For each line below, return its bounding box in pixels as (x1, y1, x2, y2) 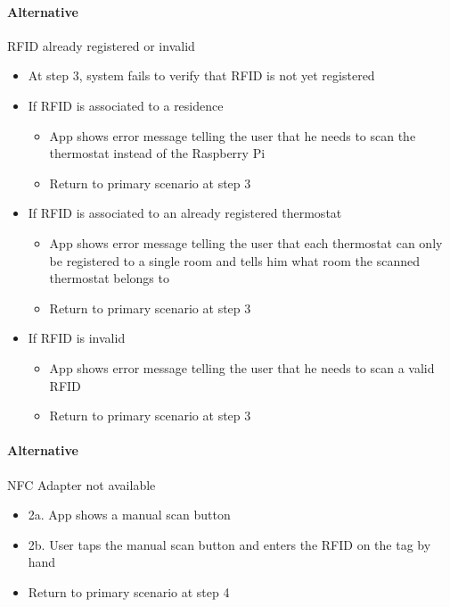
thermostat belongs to (49, 269, 169, 287)
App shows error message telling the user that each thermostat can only (49, 233, 443, 252)
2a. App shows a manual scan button (28, 505, 231, 524)
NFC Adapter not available (7, 475, 156, 494)
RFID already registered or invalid (7, 36, 195, 54)
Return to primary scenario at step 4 (28, 582, 230, 601)
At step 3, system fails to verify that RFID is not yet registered (28, 66, 375, 85)
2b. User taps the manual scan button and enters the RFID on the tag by (28, 535, 431, 553)
